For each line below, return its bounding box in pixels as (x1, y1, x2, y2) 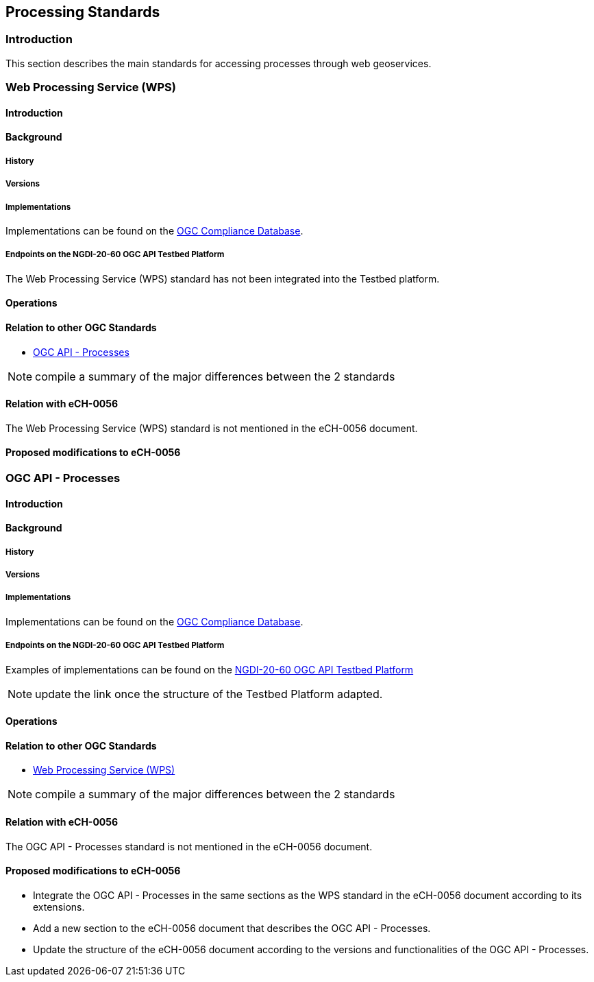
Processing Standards (5, 3, 160, 21)
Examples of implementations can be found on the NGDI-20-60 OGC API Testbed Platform (5, 663, 414, 675)
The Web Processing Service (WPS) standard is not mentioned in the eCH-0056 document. (5, 422, 418, 434)
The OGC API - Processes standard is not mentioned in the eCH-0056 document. (5, 840, 373, 852)
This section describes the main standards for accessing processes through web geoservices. (5, 57, 432, 69)
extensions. (33, 900, 85, 913)
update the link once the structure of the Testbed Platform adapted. (35, 686, 383, 701)
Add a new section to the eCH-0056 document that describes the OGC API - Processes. (33, 922, 431, 934)
